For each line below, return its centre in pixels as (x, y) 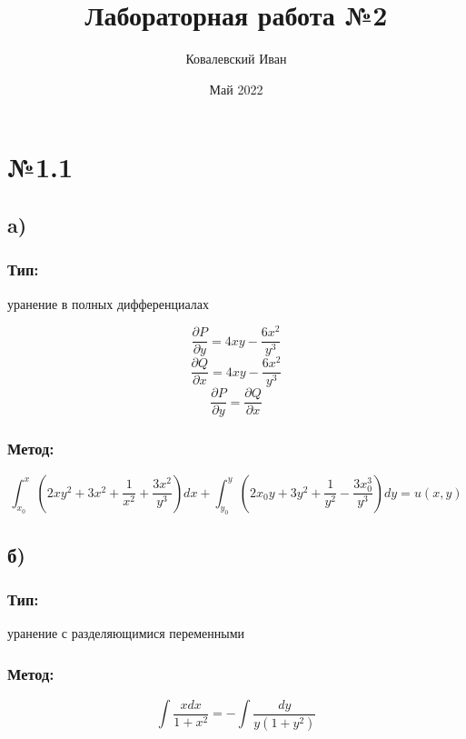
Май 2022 (236, 89)
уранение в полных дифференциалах (109, 303)
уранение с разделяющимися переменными (126, 633)
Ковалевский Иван (236, 59)
